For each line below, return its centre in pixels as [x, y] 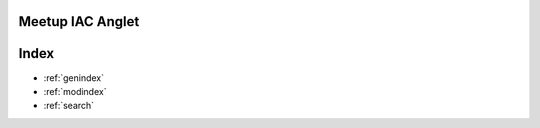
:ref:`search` [69, 106]
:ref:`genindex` [74, 77]
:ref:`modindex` [75, 91]
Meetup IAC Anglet [79, 21]
